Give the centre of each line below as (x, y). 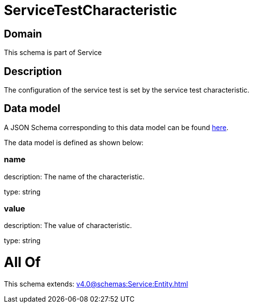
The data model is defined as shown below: (74, 142)
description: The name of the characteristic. (74, 176)
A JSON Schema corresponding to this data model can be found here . (116, 127)
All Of (22, 262)
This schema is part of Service (53, 53)
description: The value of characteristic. (68, 226)
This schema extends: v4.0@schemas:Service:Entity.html (96, 284)
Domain (23, 34)
